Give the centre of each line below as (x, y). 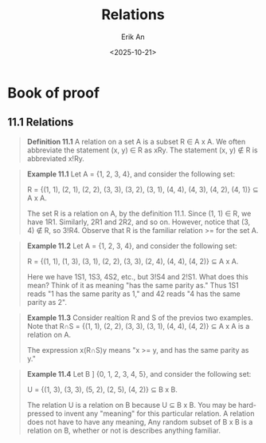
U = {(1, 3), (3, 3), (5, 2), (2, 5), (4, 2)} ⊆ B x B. (102, 390)
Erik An (133, 37)
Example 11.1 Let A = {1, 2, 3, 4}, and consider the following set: (131, 174)
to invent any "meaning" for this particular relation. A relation (155, 413)
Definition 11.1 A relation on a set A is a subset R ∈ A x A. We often (136, 141)
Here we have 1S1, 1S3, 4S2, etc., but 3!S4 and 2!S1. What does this (137, 276)
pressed (41, 413)
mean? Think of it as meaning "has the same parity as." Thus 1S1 (133, 285)
